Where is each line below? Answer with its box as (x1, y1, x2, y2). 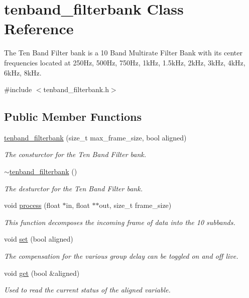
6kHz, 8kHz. (4, 67, 42, 78)
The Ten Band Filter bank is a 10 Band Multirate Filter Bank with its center (4, 47, 242, 58)
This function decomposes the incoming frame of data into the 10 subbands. (4, 216, 235, 227)
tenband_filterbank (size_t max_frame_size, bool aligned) (4, 132, 187, 142)
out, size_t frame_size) (99, 200, 172, 210)
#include (4, 84, 32, 95)
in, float (66, 200, 90, 210)
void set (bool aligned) (4, 234, 73, 244)
